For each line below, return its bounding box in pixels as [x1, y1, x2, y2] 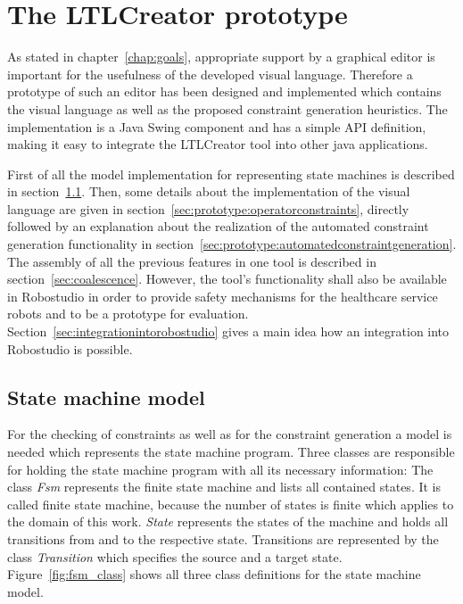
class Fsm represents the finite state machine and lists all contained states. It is [7, 477, 441, 496]
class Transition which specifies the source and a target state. [7, 547, 343, 566]
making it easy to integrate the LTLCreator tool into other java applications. [7, 135, 428, 153]
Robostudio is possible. [7, 339, 133, 358]
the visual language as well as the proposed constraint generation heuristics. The [7, 99, 448, 118]
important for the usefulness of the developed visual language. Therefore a [7, 64, 413, 83]
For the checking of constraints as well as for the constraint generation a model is [7, 425, 452, 443]
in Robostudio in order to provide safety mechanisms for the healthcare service [7, 286, 438, 305]
